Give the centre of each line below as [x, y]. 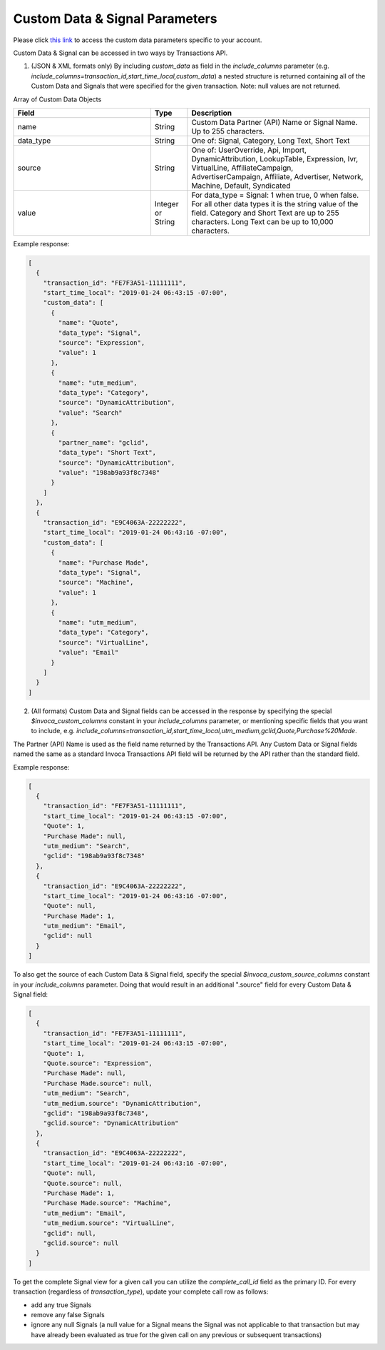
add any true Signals [61, 1305]
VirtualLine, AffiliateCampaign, [242, 168]
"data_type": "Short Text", [107, 453]
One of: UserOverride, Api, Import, [249, 150]
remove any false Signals [68, 1314]
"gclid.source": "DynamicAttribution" [111, 1123]
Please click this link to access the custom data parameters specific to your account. [138, 40]
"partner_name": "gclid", [103, 442]
